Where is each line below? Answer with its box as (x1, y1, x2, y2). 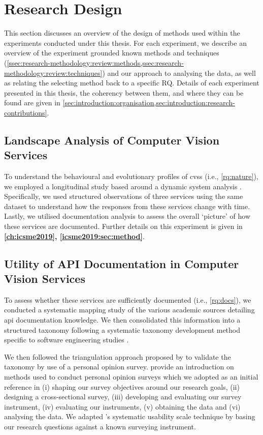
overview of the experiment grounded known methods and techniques (4, 47, 219, 58)
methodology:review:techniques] (4, 67, 103, 78)
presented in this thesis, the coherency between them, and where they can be (4, 87, 244, 98)
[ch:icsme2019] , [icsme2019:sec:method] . (4, 230, 145, 241)
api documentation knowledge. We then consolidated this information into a (4, 314, 241, 325)
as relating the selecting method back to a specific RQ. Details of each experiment (4, 77, 259, 88)
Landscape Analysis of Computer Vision (4, 132, 220, 148)
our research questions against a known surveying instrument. (4, 421, 196, 431)
